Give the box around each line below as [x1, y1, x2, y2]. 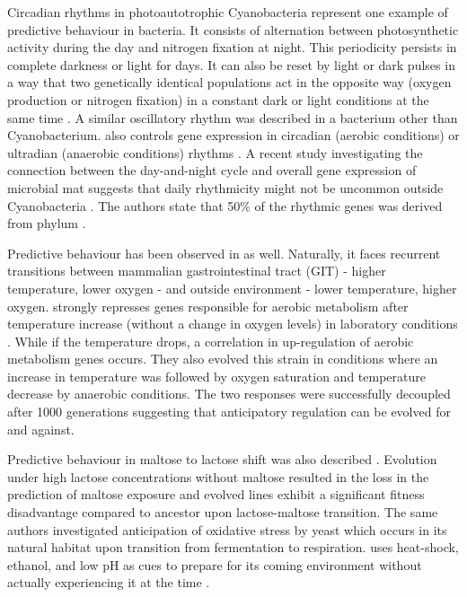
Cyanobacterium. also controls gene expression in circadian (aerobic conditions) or [7, 126, 460, 145]
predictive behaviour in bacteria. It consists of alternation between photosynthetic [7, 20, 459, 39]
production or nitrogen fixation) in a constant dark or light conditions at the [7, 90, 429, 109]
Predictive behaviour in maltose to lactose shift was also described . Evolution [7, 450, 437, 469]
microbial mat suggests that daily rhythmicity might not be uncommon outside [7, 178, 444, 197]
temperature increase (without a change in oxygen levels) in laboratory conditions [7, 314, 458, 333]
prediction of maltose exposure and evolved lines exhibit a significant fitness [7, 485, 425, 504]
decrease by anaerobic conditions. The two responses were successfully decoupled [7, 384, 451, 403]
